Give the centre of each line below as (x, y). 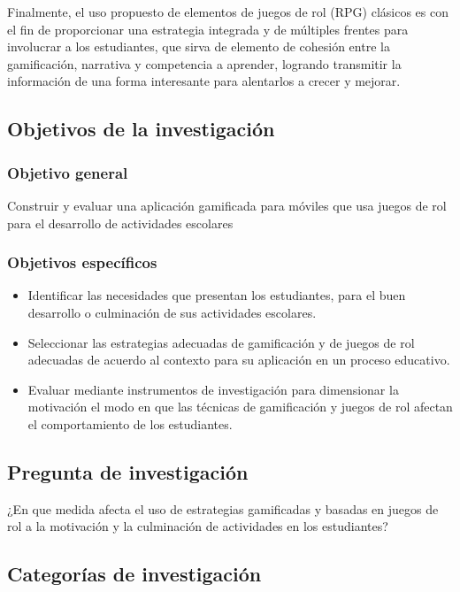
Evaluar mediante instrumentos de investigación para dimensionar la (213, 389)
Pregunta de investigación (128, 471)
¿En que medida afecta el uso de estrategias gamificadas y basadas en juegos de (223, 508)
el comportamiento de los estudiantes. (130, 423)
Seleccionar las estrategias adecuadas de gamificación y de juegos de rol (221, 342)
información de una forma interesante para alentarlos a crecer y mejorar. (204, 81)
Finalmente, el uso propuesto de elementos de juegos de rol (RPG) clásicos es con (228, 12)
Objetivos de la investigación (141, 129)
